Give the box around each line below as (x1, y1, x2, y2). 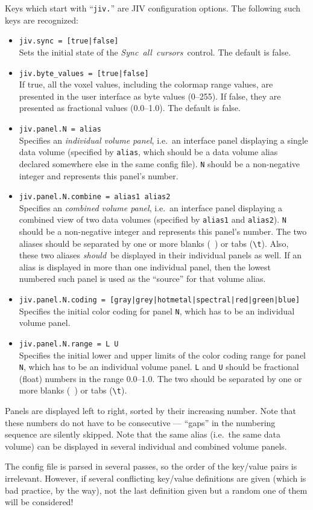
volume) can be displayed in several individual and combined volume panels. (5, 439, 287, 452)
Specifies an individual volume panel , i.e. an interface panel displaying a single (19, 133, 308, 146)
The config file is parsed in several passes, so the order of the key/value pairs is (5, 460, 297, 473)
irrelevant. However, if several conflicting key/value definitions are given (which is (5, 472, 306, 485)
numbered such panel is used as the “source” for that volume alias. (19, 272, 266, 285)
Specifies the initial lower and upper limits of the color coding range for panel (19, 348, 306, 361)
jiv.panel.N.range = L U (19, 339, 119, 348)
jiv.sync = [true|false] (19, 37, 119, 46)
